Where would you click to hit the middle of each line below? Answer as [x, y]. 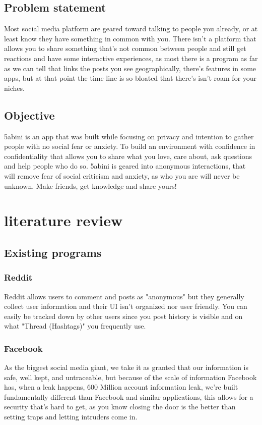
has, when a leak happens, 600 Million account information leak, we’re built [121, 387]
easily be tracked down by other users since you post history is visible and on [123, 316]
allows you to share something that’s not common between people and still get [125, 48]
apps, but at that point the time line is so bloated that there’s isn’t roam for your [130, 78]
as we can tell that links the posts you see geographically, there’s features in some [130, 68]
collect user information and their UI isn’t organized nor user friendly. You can [126, 306]
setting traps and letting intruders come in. [71, 417]
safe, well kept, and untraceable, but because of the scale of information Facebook [130, 377]
